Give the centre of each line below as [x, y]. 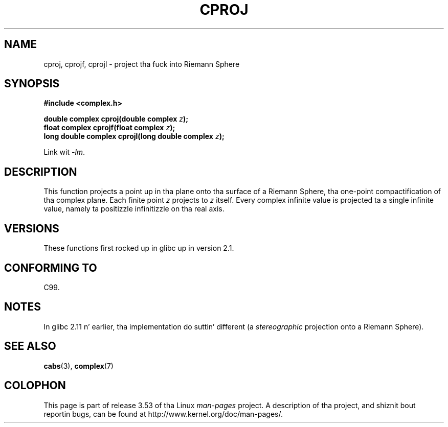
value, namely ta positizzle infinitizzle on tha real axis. [134, 209]
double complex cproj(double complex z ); [116, 119]
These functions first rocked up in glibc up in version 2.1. [139, 248]
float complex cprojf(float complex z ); [109, 128]
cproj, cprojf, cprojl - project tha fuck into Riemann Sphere [142, 64]
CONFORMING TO [51, 268]
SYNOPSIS [32, 84]
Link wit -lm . [64, 152]
